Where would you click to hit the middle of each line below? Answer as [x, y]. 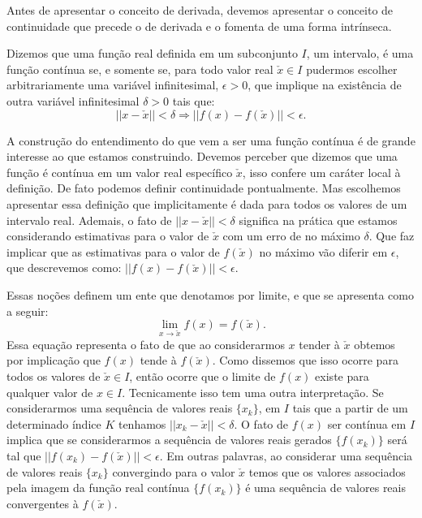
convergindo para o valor [174, 471]
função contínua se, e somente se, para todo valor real [140, 69]
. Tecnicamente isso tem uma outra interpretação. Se [253, 392]
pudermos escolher [352, 69]
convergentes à [43, 503]
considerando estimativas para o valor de [108, 236]
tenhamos [142, 423]
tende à [158, 360]
